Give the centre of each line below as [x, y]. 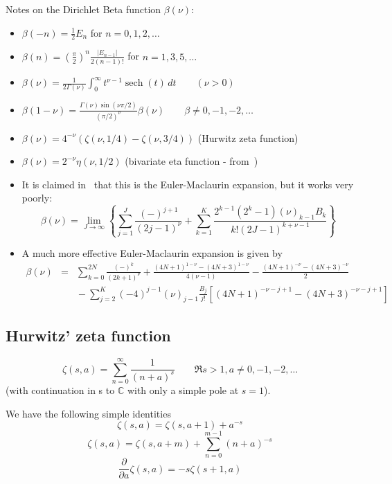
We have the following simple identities [88, 413]
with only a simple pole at [183, 390]
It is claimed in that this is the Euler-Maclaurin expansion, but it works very [188, 184]
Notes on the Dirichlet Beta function [83, 9]
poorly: [37, 198]
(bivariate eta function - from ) [191, 161]
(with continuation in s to [60, 390]
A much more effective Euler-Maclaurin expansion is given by [152, 253]
